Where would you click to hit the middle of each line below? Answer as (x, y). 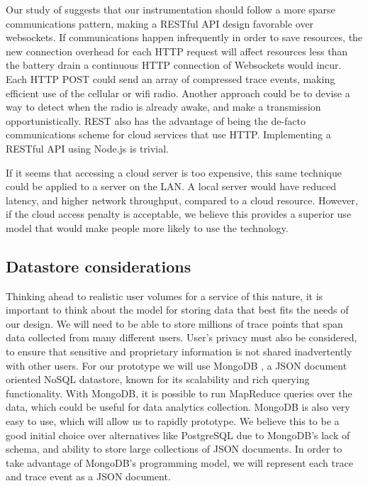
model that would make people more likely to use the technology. (147, 227)
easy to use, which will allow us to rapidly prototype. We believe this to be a (173, 421)
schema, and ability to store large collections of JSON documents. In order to (174, 449)
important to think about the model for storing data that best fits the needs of (177, 310)
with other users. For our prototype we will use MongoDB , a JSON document (177, 365)
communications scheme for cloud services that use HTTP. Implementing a (168, 134)
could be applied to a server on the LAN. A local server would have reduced (171, 186)
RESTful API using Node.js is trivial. (87, 148)
